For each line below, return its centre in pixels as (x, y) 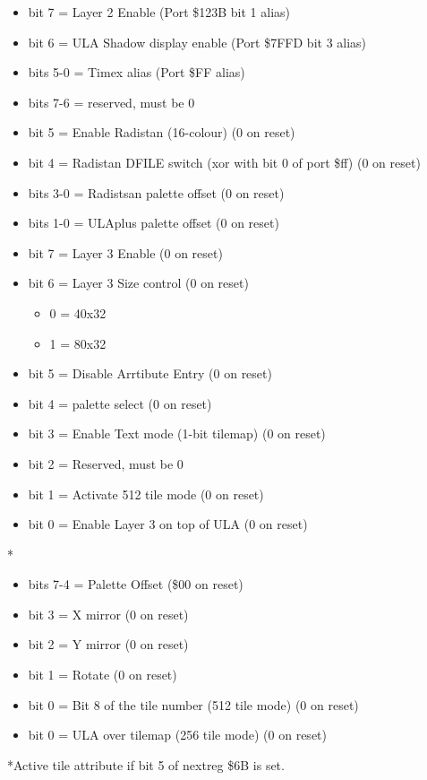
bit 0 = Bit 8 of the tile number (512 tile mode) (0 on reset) (193, 704)
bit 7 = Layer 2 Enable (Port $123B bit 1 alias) (159, 12)
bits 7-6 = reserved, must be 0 (111, 102)
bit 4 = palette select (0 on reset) (120, 403)
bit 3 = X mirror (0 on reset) (108, 614)
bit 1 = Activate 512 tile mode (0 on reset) (146, 494)
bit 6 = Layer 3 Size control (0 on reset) (138, 283)
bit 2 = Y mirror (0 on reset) (108, 644)
